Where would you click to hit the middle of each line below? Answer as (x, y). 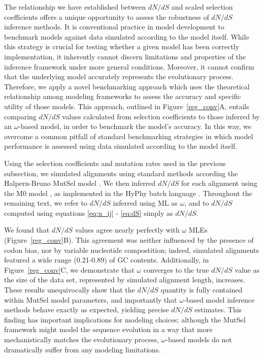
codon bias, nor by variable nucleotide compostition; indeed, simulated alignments (132, 250)
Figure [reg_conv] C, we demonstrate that (69, 269)
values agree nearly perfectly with (127, 230)
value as (247, 269)
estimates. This (218, 310)
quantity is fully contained (202, 290)
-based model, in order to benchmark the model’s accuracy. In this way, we (135, 126)
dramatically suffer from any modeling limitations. (82, 349)
